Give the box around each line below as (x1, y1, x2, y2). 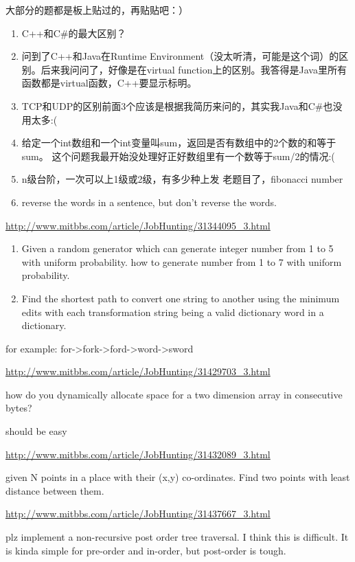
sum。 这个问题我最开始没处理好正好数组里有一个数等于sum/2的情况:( (21, 148, 335, 163)
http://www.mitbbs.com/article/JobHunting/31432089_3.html (5, 447, 271, 461)
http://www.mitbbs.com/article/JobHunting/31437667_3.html (5, 506, 271, 521)
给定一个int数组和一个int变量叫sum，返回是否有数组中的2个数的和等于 (21, 135, 336, 150)
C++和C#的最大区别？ (21, 25, 126, 40)
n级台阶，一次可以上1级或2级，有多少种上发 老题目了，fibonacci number (21, 172, 343, 186)
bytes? (5, 401, 32, 415)
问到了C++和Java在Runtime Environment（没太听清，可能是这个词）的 (21, 49, 339, 63)
